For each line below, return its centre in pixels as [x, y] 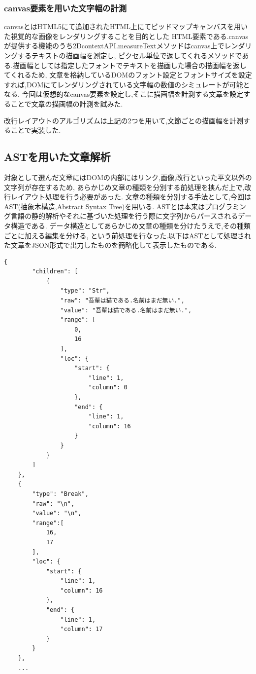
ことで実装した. [36, 130]
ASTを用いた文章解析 [57, 157]
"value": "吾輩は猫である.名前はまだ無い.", [126, 310]
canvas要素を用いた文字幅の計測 [65, 8]
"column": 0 [108, 388]
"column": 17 [81, 629]
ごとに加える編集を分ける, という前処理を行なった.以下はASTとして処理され [128, 235]
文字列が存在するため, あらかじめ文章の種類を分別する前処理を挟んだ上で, [124, 187]
